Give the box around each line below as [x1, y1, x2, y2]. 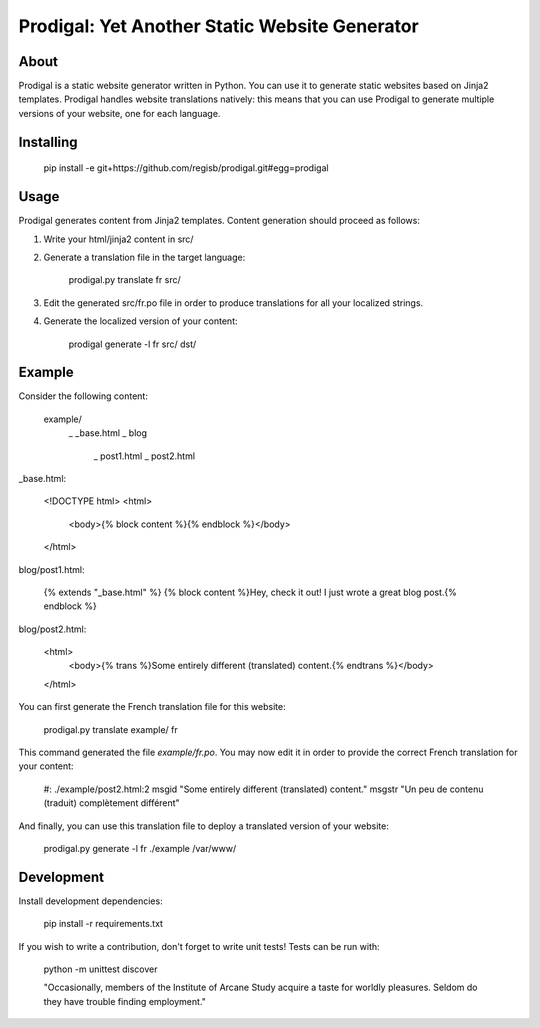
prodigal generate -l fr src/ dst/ [68, 338, 197, 350]
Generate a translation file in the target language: [43, 251, 246, 263]
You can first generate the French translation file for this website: [18, 701, 286, 713]
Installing [18, 133, 79, 150]
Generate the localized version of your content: [43, 315, 238, 327]
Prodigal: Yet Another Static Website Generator [18, 15, 419, 37]
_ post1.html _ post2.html [93, 450, 195, 462]
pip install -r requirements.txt [43, 918, 164, 930]
